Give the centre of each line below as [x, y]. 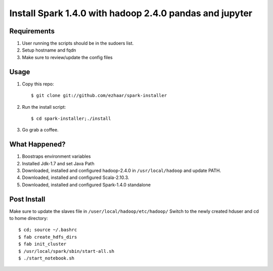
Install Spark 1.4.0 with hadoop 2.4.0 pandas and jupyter [131, 13]
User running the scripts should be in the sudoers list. [78, 43]
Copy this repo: [38, 84]
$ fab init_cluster [42, 244]
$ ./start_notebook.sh [47, 258]
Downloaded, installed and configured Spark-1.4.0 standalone [86, 185]
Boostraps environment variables [56, 156]
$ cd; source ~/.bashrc [48, 230]
